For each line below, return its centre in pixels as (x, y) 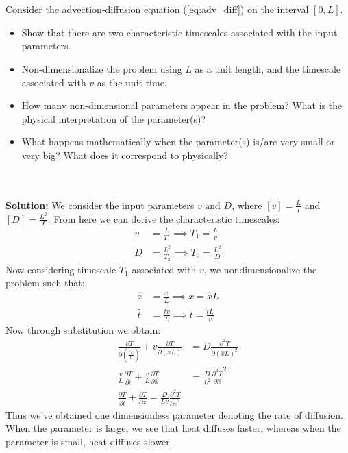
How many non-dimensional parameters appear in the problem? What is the (182, 105)
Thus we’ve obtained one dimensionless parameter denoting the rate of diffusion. (174, 414)
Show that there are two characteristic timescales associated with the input (179, 32)
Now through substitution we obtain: (83, 329)
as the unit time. (132, 82)
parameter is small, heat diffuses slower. (89, 442)
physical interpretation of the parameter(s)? (114, 118)
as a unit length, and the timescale (268, 68)
